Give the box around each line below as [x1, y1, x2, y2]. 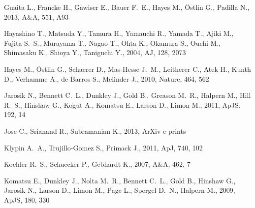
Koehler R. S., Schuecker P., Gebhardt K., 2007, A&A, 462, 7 [4, 159, 191, 169]
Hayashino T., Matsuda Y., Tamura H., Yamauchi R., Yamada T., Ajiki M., [4, 28, 234, 38]
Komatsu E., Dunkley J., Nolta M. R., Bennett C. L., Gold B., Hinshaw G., [4, 175, 236, 185]
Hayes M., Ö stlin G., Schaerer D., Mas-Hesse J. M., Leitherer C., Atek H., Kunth [4, 63, 251, 74]
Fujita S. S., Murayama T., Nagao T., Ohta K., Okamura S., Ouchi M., [4, 37, 221, 48]
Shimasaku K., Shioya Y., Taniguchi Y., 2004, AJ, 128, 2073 [4, 47, 186, 58]
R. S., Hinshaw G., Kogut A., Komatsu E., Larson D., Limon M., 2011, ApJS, [4, 99, 241, 110]
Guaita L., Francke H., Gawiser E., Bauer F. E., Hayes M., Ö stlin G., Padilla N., [4, 2, 250, 12]
